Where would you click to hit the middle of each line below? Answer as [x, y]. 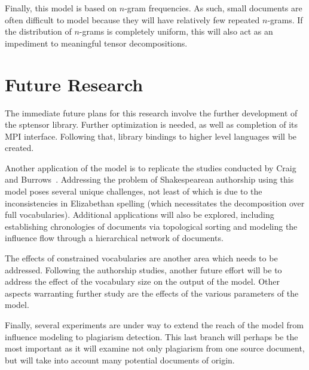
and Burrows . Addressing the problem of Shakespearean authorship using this [149, 179]
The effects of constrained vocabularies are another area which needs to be [141, 258]
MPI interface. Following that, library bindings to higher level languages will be [151, 136]
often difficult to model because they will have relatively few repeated [132, 19]
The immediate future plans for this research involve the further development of [151, 112]
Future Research [74, 84]
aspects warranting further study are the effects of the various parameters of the [152, 293]
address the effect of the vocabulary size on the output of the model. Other [142, 281]
